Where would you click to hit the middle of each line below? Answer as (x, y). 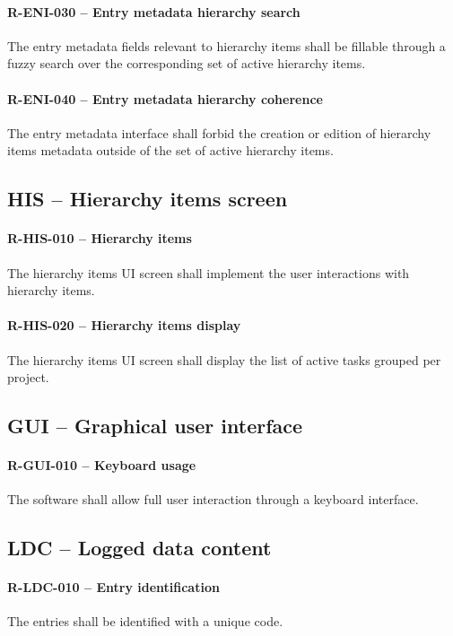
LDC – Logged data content (139, 548)
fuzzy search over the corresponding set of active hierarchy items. (187, 63)
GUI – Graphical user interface (155, 426)
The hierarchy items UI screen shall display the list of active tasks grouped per (224, 359)
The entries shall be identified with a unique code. (145, 621)
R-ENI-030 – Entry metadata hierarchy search (154, 11)
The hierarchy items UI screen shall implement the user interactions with (209, 272)
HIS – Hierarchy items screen (148, 199)
